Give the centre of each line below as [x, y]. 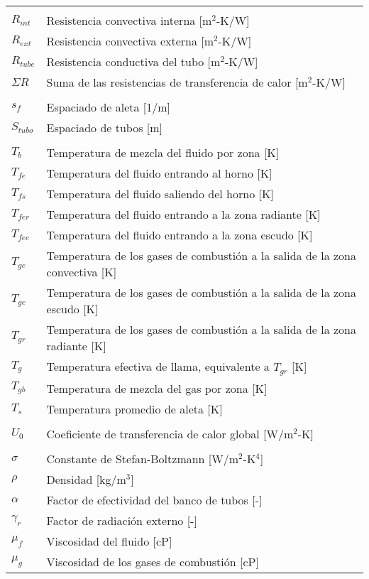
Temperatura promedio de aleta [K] [134, 408]
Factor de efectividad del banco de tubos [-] [154, 499]
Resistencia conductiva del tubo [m [133, 61]
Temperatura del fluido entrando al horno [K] [159, 173]
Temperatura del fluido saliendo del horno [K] [160, 194]
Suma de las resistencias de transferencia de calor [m [177, 82]
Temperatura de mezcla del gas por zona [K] [157, 388]
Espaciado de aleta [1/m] [109, 107]
